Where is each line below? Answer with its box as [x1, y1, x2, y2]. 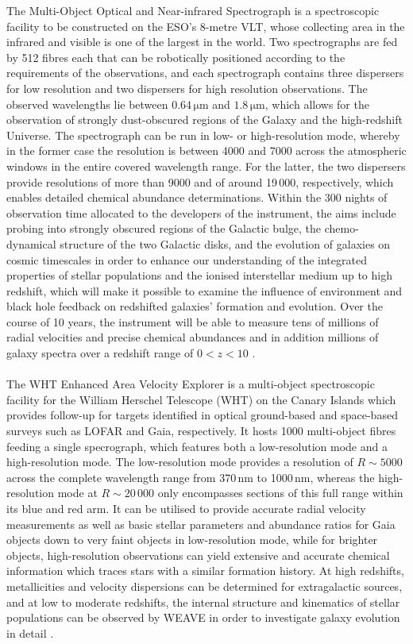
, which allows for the [264, 95, 369, 112]
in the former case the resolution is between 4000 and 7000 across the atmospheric [6, 142, 407, 159]
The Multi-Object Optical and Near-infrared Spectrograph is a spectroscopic [6, 2, 380, 18]
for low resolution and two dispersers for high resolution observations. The [6, 79, 368, 96]
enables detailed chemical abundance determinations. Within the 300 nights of [6, 189, 388, 206]
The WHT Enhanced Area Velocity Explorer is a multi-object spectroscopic [6, 376, 375, 392]
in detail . [6, 624, 54, 641]
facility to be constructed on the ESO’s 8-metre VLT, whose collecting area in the [6, 17, 405, 34]
